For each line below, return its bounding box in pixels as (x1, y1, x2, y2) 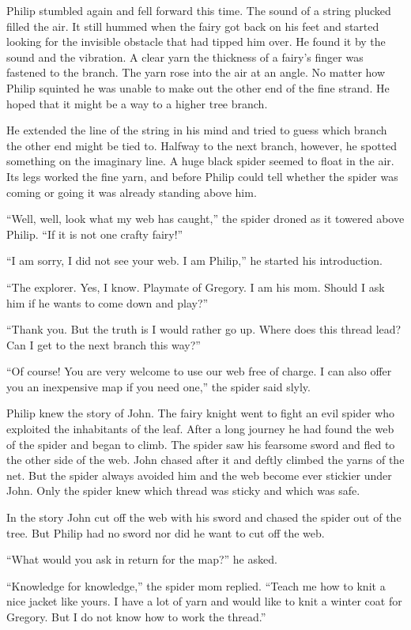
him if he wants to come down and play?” (6, 294, 209, 311)
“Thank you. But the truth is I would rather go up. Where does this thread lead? (6, 321, 402, 338)
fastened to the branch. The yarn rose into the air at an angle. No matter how (6, 64, 386, 81)
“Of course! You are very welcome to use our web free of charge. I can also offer (6, 363, 392, 379)
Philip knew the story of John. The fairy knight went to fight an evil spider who (6, 405, 395, 421)
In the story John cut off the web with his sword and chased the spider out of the (6, 509, 402, 526)
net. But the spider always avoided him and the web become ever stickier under (6, 466, 392, 483)
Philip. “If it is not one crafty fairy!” (6, 225, 183, 242)
